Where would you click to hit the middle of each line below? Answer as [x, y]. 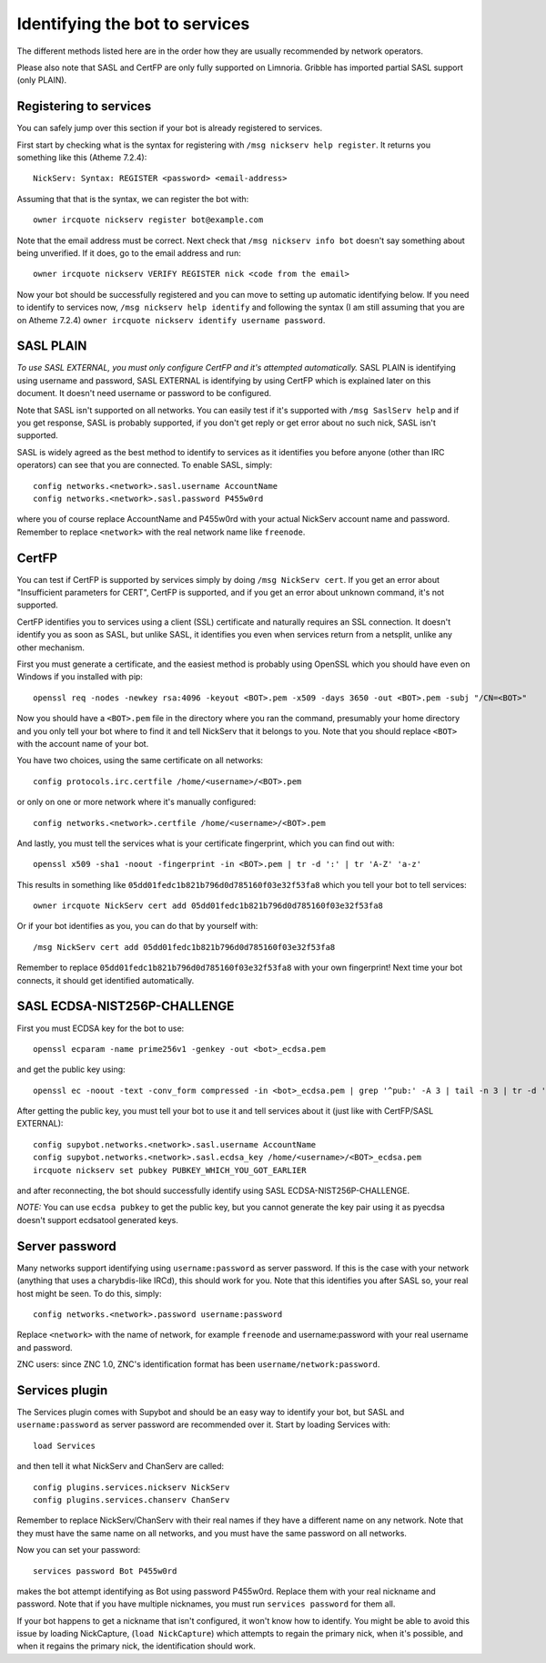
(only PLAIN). [42, 80]
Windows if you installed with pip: [80, 677]
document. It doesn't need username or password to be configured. [144, 393]
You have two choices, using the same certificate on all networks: [140, 760]
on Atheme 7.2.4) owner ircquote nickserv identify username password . [171, 320]
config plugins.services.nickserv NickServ [131, 1487]
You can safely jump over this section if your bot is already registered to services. [170, 128]
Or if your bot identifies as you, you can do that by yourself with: [137, 926]
